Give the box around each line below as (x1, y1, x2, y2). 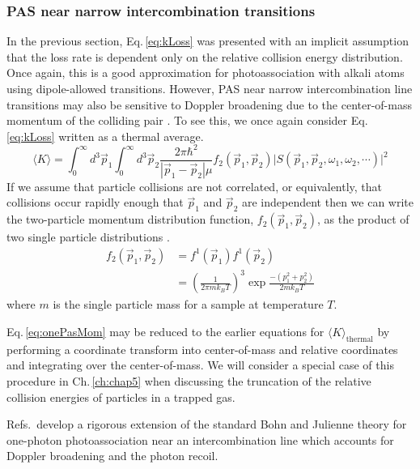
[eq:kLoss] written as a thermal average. (6, 127, 204, 144)
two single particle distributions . (6, 228, 170, 245)
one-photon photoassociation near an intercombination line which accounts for (6, 431, 394, 448)
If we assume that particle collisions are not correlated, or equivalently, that (6, 177, 383, 194)
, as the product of (316, 211, 409, 228)
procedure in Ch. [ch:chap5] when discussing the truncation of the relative (6, 372, 371, 389)
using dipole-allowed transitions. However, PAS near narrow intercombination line (6, 80, 413, 96)
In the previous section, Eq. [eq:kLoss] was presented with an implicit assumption (6, 32, 409, 49)
